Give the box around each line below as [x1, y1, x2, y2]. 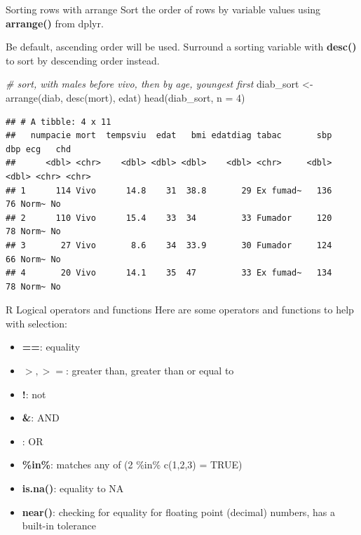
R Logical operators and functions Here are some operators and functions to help [6, 302, 354, 317]
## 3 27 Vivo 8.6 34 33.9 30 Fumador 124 [6, 240, 332, 250]
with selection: [6, 316, 67, 330]
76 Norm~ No [6, 199, 61, 210]
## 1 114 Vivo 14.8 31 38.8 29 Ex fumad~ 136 [6, 185, 332, 196]
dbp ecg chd [6, 144, 71, 154]
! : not [22, 386, 46, 401]
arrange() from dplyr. [6, 15, 104, 30]
